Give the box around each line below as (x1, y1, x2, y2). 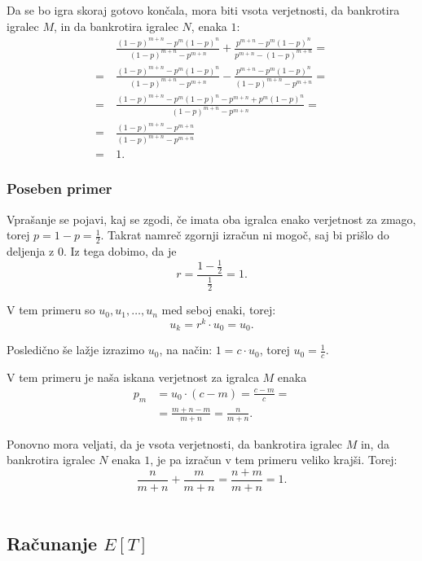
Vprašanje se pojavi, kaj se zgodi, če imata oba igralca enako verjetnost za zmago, (7, 210, 416, 227)
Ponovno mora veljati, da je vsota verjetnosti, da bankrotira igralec (7, 435, 343, 452)
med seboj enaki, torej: (161, 301, 276, 318)
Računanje (7, 530, 98, 555)
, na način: (159, 341, 213, 358)
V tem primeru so (7, 301, 95, 318)
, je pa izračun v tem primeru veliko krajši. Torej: (150, 451, 398, 468)
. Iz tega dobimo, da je (64, 242, 177, 259)
